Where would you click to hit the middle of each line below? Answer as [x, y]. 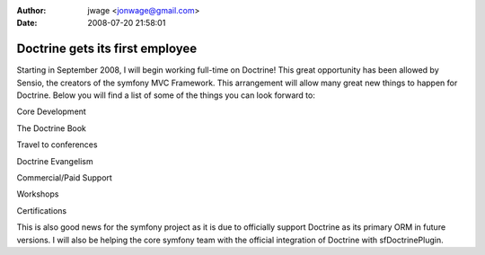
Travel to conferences [57, 145]
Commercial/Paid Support [64, 178]
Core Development [52, 111]
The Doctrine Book [52, 128]
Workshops [38, 194]
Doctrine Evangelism [55, 161]
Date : [27, 23]
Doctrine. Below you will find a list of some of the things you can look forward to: [166, 95]
